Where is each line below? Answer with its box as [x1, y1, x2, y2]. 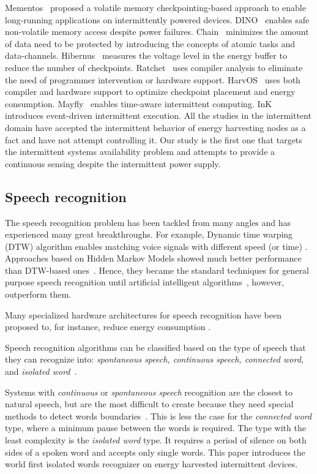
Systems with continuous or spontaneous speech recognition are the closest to [5, 385, 293, 398]
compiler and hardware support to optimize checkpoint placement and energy [5, 85, 296, 98]
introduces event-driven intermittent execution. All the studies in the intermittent [5, 109, 311, 122]
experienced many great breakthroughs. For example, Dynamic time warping [5, 228, 293, 241]
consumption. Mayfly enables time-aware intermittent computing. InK [5, 97, 272, 110]
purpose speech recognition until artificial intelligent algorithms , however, [5, 276, 285, 288]
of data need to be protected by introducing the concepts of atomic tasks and [5, 37, 295, 50]
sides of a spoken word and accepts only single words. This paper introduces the [5, 445, 305, 458]
